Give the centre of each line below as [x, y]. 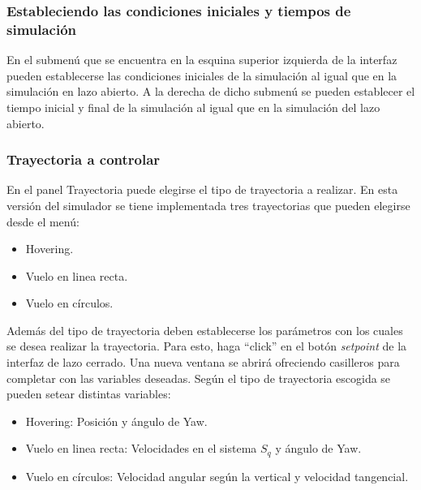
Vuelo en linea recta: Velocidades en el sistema [141, 448]
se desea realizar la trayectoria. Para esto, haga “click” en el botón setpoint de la [207, 346]
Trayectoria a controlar [84, 159]
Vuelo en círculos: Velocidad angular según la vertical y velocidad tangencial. [217, 476]
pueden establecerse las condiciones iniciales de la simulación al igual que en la [202, 75]
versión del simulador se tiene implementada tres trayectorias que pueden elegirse [208, 205]
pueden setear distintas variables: [89, 394]
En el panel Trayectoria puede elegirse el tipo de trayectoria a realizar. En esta [202, 189]
